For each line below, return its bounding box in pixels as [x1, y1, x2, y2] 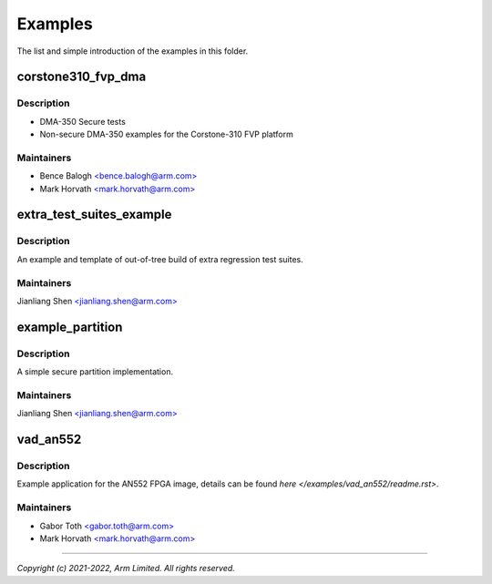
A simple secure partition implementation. [16, 366, 173, 377]
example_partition [16, 319, 123, 334]
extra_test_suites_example [16, 207, 172, 222]
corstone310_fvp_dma [16, 69, 147, 85]
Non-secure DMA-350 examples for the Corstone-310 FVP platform [39, 128, 293, 140]
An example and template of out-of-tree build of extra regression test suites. [16, 253, 304, 264]
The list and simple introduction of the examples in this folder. [16, 46, 249, 56]
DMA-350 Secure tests [39, 116, 127, 127]
